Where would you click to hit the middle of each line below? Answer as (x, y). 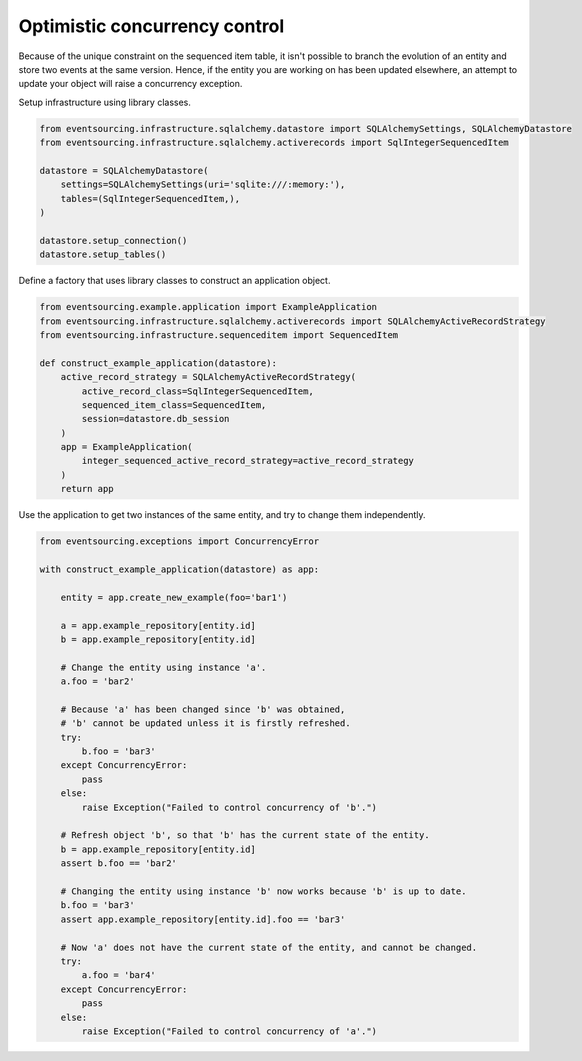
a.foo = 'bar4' (119, 975)
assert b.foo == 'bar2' (118, 863)
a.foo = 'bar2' (97, 681)
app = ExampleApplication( (127, 447)
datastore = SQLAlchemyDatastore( (124, 170)
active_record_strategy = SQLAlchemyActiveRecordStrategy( (208, 377)
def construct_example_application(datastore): (158, 363)
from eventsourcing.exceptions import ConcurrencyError (179, 541)
